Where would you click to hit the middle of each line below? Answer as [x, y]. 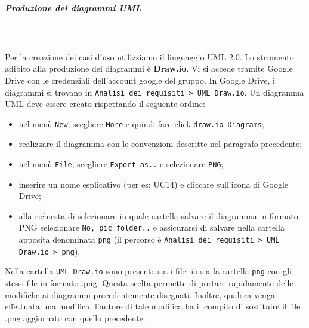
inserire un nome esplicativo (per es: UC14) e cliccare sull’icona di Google [154, 184]
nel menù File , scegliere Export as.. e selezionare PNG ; [121, 164]
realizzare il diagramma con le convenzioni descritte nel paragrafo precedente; [160, 144]
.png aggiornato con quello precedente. [75, 318]
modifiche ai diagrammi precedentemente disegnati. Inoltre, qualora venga [140, 294]
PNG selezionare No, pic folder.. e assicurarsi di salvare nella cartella [152, 227]
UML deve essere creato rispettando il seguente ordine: [105, 104]
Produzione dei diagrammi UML [73, 7]
